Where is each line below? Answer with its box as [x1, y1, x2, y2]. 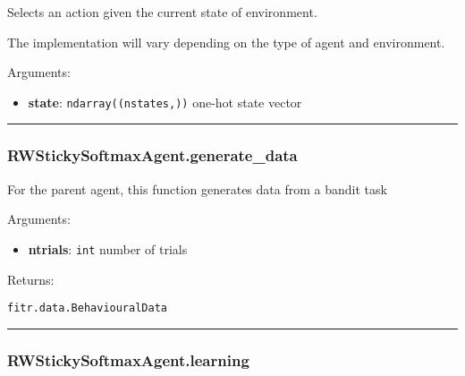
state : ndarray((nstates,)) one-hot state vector [28, 92, 302, 111]
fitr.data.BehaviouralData [7, 302, 167, 315]
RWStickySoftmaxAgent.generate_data [7, 144, 298, 167]
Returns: [7, 269, 55, 288]
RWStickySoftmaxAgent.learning [7, 348, 249, 371]
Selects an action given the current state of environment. [7, 3, 317, 21]
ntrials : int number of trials [28, 239, 188, 258]
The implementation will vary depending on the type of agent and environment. [7, 32, 445, 51]
